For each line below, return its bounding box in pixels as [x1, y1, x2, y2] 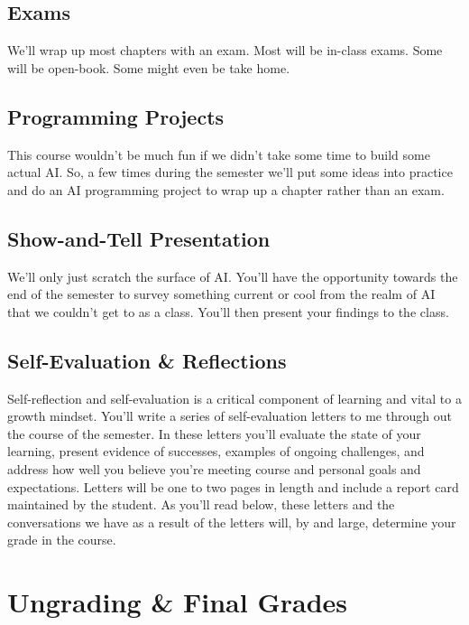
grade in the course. [7, 530, 116, 549]
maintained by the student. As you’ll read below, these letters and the [7, 495, 395, 514]
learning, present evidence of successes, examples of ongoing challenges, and [7, 442, 425, 461]
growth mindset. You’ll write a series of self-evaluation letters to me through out [7, 406, 452, 425]
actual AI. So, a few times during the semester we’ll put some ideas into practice [7, 163, 453, 182]
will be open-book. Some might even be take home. [7, 58, 290, 77]
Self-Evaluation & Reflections [7, 346, 287, 374]
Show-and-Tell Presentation [7, 224, 271, 252]
